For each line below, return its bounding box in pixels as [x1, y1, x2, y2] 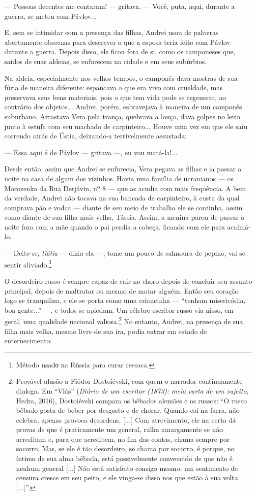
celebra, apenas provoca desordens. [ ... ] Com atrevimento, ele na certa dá [16, 414, 236, 425]
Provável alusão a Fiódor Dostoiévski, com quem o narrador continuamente [16, 376, 243, 386]
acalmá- [227, 221, 251, 231]
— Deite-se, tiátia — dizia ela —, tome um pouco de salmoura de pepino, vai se [4, 248, 245, 258]
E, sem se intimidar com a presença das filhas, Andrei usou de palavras [4, 27, 219, 37]
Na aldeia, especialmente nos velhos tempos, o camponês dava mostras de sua [4, 72, 238, 83]
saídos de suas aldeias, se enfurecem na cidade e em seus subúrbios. [4, 56, 207, 66]
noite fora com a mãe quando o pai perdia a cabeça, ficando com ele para [4, 221, 225, 231]
